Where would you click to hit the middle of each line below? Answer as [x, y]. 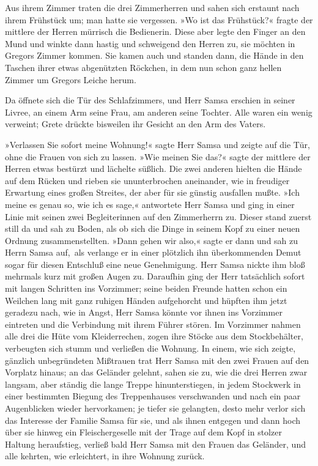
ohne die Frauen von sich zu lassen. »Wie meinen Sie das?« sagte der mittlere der [158, 156]
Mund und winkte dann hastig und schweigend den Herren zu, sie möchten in [150, 43]
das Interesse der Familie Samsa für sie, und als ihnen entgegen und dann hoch [153, 420]
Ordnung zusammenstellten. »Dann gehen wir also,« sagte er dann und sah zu [152, 240]
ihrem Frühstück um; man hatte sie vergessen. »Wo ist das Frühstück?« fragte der [159, 19]
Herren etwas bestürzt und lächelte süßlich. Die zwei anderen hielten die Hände [153, 168]
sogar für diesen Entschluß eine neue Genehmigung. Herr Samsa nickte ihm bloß [155, 264]
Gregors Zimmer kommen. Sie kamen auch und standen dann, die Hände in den [154, 55]
